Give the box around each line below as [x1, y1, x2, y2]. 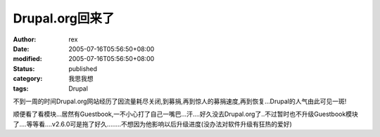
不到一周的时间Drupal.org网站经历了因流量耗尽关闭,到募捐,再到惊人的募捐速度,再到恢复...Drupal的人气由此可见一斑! [13, 97, 347, 105]
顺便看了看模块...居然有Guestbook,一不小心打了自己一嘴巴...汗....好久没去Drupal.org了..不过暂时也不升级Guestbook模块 [13, 110, 358, 119]
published [68, 64, 98, 73]
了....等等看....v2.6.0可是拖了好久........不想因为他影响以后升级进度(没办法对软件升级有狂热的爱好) [13, 119, 292, 128]
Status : [13, 64, 35, 73]
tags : [13, 84, 29, 93]
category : [13, 74, 43, 83]
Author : [13, 35, 37, 44]
